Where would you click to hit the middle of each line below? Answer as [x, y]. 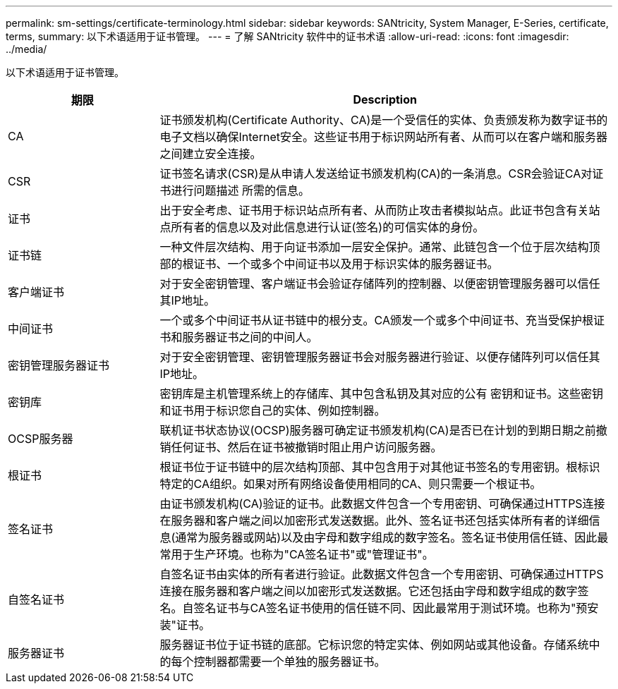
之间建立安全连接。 [211, 154]
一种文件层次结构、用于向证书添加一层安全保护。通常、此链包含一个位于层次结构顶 [380, 247]
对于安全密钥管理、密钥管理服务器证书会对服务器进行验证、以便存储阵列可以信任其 [380, 357]
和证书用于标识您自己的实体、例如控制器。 [273, 410]
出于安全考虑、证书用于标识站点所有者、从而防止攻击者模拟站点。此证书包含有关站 [380, 210]
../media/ [26, 49]
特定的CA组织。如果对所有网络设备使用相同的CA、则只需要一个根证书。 [351, 484]
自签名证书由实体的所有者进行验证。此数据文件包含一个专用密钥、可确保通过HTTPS [382, 574]
